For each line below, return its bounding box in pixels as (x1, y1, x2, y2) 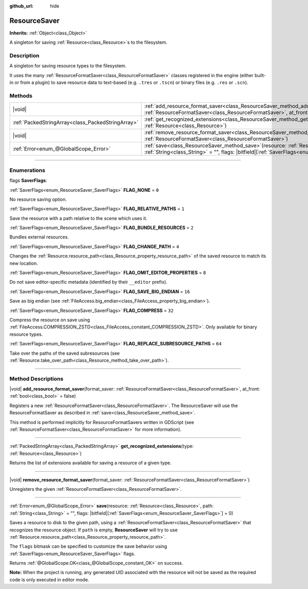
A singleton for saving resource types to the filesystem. (9, 63, 127, 69)
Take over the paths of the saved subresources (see (9, 350, 120, 356)
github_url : (9, 3, 33, 9)
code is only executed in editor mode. (9, 576, 89, 583)
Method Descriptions (9, 375, 64, 382)
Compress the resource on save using (9, 317, 90, 323)
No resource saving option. (9, 196, 67, 203)
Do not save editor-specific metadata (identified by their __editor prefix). (9, 279, 168, 285)
